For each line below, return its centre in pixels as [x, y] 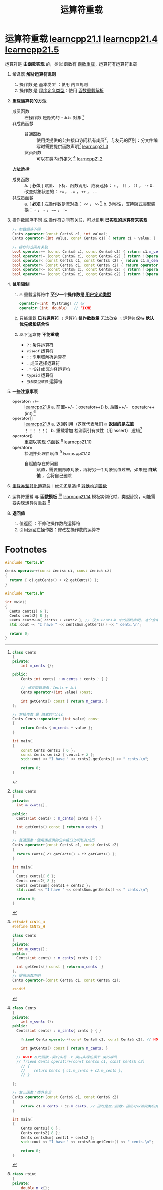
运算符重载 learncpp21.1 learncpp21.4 [81, 39]
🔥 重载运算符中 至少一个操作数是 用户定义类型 [65, 294]
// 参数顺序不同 [26, 229]
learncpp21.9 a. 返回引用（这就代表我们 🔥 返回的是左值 [79, 424]
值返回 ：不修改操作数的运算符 [50, 523]
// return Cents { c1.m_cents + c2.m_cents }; [72, 1071]
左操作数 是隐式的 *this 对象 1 [54, 117]
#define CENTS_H [28, 927]
